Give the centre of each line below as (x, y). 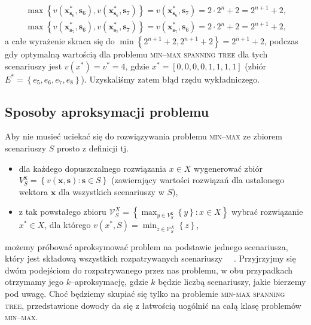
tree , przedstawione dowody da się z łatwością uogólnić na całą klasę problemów (153, 305)
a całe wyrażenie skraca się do (60, 41)
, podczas (281, 41)
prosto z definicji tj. (92, 148)
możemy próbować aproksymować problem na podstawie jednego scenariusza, (147, 246)
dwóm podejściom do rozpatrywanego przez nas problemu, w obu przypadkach (149, 270)
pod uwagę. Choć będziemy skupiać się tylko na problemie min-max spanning (145, 293)
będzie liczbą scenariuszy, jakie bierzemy (232, 282)
